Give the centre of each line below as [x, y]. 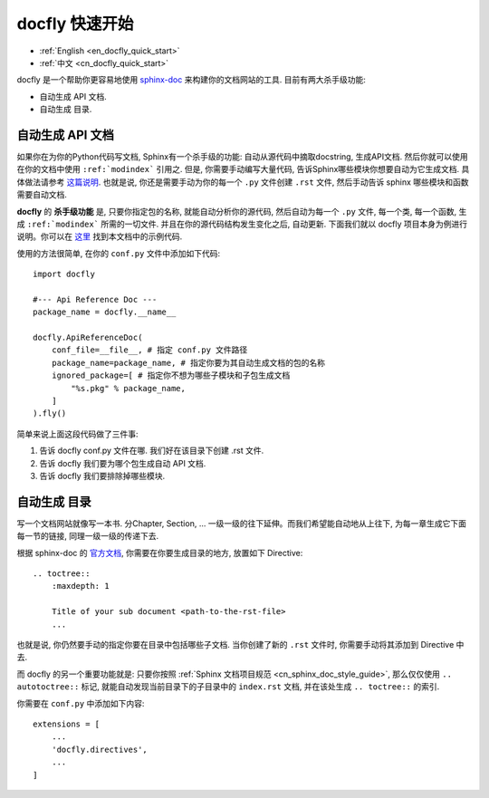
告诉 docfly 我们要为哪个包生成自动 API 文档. [123, 463]
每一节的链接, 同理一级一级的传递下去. [88, 536]
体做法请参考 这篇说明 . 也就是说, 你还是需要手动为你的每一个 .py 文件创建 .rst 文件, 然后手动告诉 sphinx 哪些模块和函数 [243, 182]
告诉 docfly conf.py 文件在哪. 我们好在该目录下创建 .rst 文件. [152, 451]
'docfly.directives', [100, 749]
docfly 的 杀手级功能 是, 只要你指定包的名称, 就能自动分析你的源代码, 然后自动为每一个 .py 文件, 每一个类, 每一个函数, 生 [242, 211]
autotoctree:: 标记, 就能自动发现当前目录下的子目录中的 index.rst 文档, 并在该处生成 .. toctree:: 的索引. [228, 687]
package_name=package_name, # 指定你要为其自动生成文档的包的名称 [188, 363]
